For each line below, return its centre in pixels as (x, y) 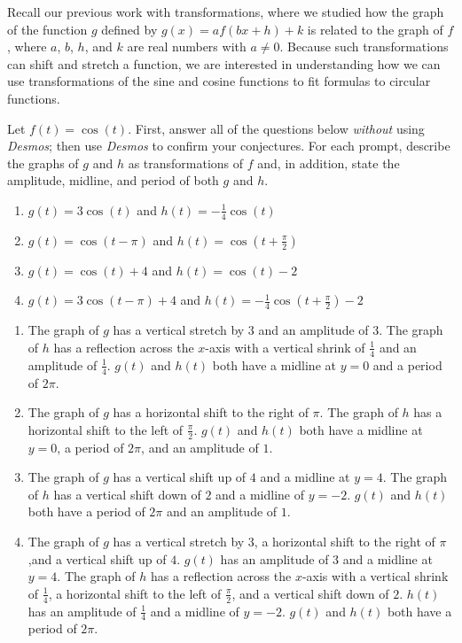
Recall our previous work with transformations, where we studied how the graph (226, 12)
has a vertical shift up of (180, 477)
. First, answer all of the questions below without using (276, 128)
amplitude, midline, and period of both (113, 180)
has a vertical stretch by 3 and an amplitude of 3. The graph (278, 330)
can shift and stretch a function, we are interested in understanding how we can (224, 63)
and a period (407, 364)
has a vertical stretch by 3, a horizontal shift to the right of (274, 541)
